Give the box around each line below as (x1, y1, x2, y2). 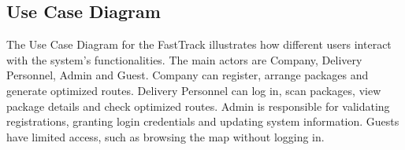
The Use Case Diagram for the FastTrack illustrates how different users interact (6, 36, 392, 53)
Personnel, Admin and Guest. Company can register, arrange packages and (6, 67, 369, 83)
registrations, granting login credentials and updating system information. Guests (6, 113, 399, 130)
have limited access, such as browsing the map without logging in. (6, 128, 325, 145)
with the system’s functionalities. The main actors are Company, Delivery (6, 51, 362, 68)
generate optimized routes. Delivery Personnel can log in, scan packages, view (6, 82, 381, 98)
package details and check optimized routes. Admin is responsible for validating (6, 97, 390, 114)
